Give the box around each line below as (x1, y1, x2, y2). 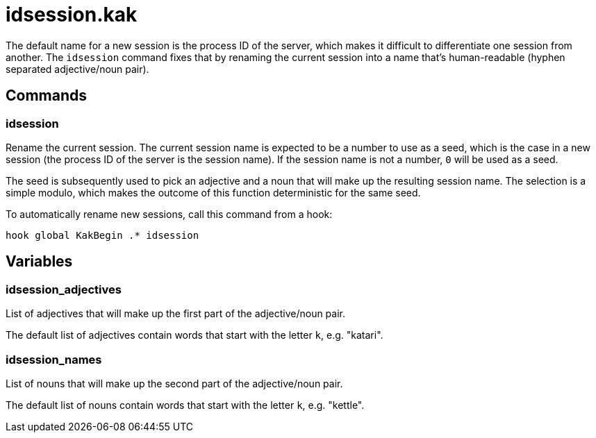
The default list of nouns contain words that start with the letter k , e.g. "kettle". (6, 398, 365, 411)
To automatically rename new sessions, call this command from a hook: (6, 208, 333, 220)
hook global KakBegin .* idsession (6, 229, 199, 241)
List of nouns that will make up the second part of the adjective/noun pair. (6, 377, 343, 389)
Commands (6, 87, 88, 105)
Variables (6, 253, 73, 271)
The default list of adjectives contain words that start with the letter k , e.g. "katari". (6, 329, 383, 342)
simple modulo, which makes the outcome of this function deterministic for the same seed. (6, 186, 421, 199)
